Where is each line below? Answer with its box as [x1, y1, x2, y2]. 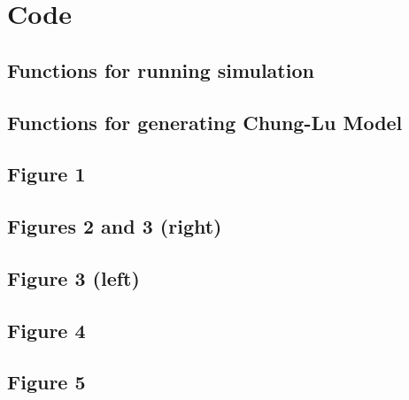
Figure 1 [7, 160, 86, 188]
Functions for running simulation [7, 56, 314, 83]
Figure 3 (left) [7, 264, 140, 291]
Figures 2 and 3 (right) [7, 212, 222, 240]
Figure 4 [7, 316, 86, 343]
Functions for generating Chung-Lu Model [7, 108, 403, 135]
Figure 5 [7, 368, 86, 396]
